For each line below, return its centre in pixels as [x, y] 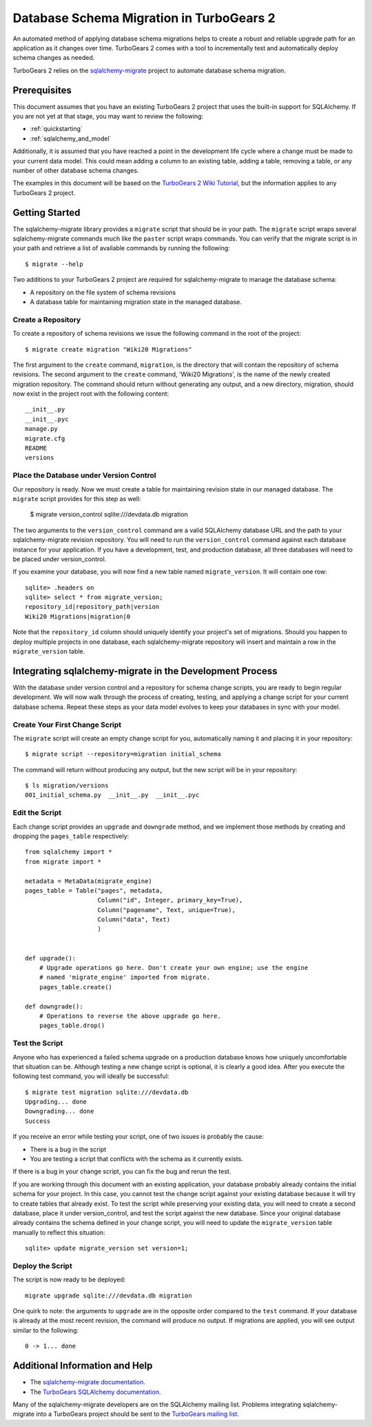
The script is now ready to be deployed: [69, 1279]
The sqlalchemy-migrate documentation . [88, 1382]
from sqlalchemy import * [69, 852]
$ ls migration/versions [67, 786]
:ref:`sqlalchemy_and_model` [71, 139]
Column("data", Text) [134, 920]
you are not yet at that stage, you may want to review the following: [108, 117]
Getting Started [46, 213]
